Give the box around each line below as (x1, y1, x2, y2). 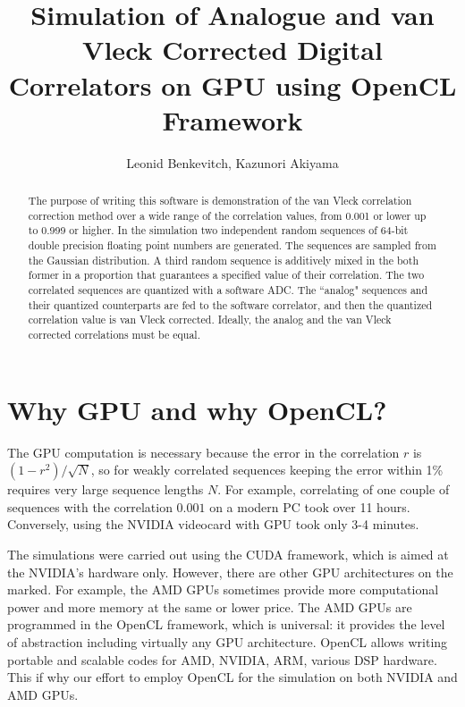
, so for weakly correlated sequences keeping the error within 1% (90, 460, 444, 479)
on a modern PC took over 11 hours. (209, 497, 410, 516)
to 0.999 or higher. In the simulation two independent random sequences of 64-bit (28, 223, 409, 238)
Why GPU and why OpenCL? (7, 391, 387, 427)
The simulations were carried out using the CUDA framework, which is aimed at (7, 544, 449, 563)
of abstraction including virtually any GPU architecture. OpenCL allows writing (7, 632, 448, 651)
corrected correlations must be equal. (28, 326, 200, 341)
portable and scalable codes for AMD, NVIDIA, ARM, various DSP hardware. (7, 650, 437, 669)
